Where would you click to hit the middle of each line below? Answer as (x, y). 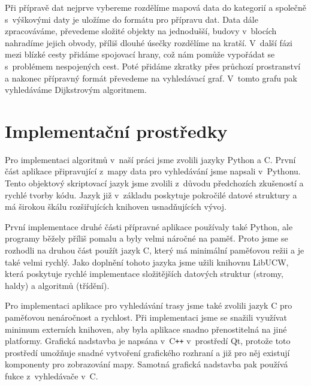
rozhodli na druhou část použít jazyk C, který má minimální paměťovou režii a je (155, 250)
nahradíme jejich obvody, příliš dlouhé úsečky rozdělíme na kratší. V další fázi (149, 42)
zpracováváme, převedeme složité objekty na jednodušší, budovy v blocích (141, 31)
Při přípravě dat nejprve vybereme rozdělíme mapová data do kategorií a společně (155, 7)
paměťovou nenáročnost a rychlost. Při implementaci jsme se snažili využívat (146, 317)
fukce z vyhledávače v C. (52, 376)
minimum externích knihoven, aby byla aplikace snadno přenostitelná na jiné (146, 329)
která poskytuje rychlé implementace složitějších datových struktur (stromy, (144, 274)
